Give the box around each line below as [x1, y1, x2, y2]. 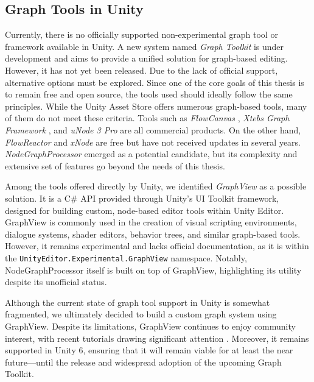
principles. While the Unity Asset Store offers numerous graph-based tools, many [5, 99, 307, 112]
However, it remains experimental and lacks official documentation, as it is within [5, 239, 309, 252]
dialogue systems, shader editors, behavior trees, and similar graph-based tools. [5, 227, 301, 240]
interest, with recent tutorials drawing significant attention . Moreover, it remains [5, 331, 309, 344]
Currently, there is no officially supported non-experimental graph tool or [5, 28, 278, 41]
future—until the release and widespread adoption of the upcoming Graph [5, 355, 282, 368]
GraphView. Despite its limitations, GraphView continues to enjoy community [5, 319, 296, 332]
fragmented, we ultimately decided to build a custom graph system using [5, 308, 277, 320]
